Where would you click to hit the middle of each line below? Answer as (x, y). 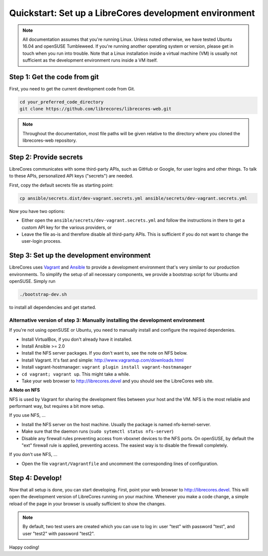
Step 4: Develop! (35, 478)
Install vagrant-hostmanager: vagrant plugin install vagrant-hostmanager (107, 367)
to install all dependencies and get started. (53, 307)
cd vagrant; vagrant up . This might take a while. (76, 374)
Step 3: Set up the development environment (80, 255)
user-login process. (41, 241)
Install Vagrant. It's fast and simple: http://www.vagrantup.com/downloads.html (102, 360)
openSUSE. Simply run (32, 281)
